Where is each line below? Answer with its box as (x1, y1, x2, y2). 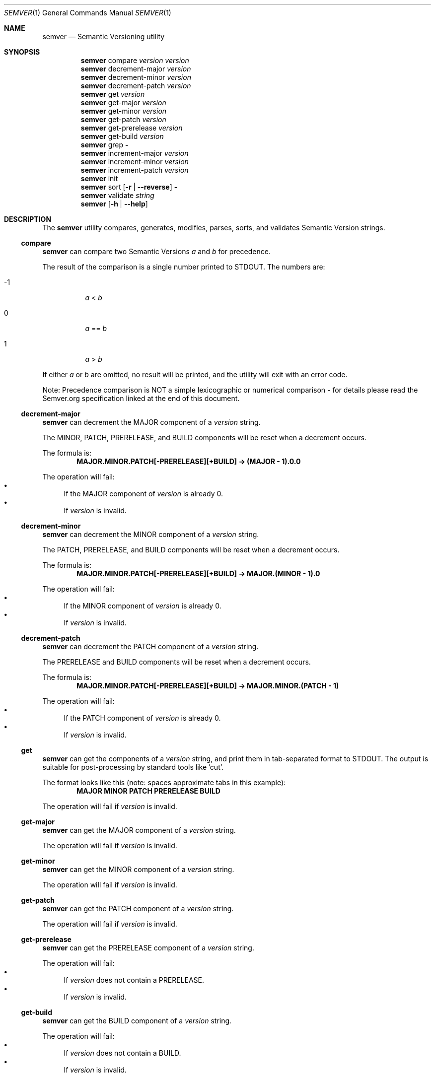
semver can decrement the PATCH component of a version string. (42, 642, 259, 651)
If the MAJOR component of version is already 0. (64, 489, 223, 498)
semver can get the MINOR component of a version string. (42, 865, 234, 874)
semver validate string (80, 191, 154, 200)
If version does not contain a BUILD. (64, 1049, 181, 1057)
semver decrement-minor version (80, 73, 191, 81)
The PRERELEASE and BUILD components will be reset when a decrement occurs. (42, 658, 311, 666)
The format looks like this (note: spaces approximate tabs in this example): (42, 778, 286, 787)
